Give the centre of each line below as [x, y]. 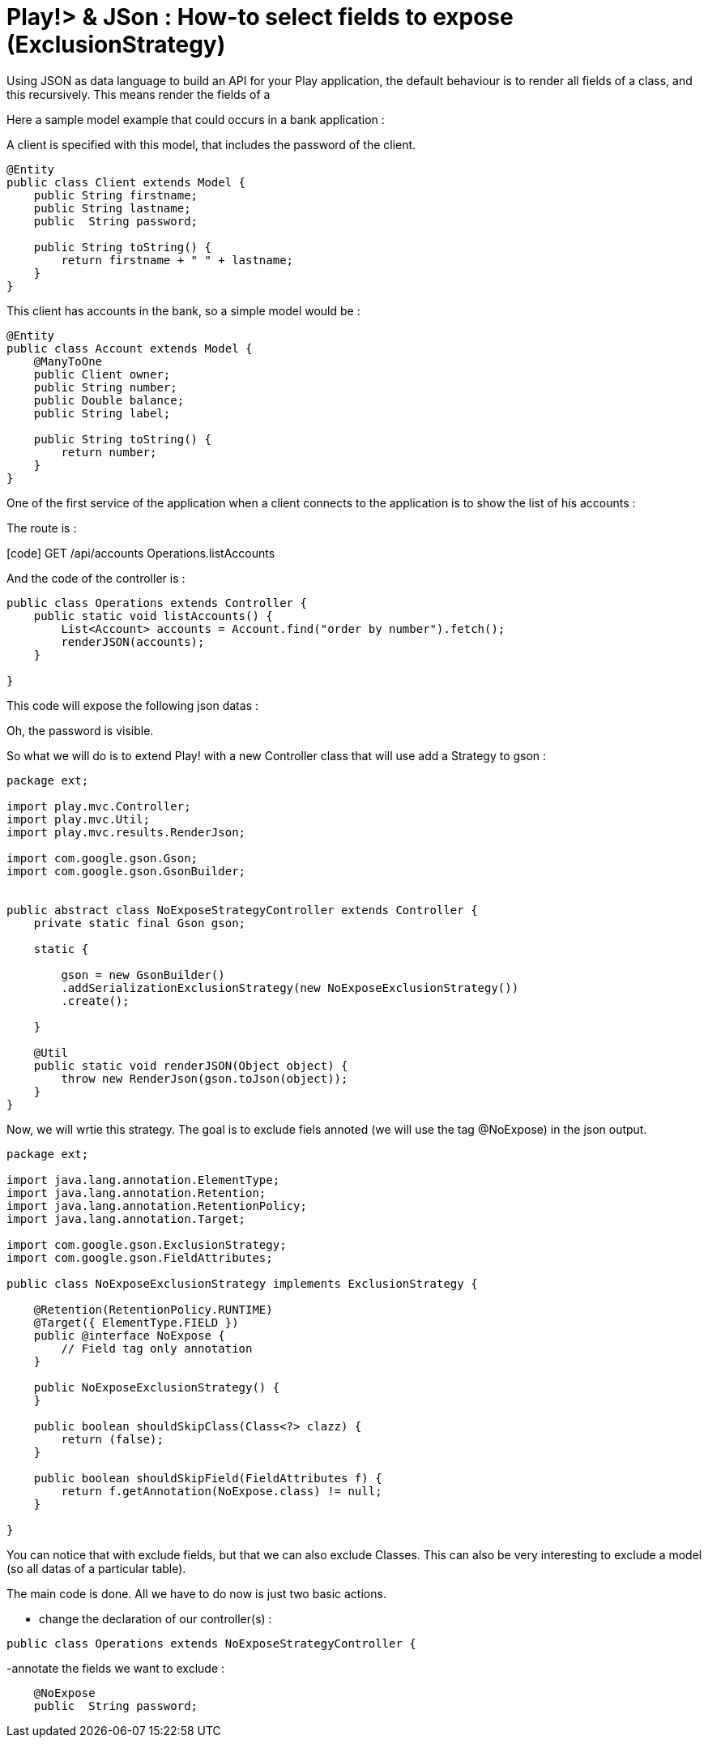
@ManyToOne [68, 361]
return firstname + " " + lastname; [177, 260]
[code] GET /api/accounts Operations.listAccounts [141, 553]
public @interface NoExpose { [129, 1335]
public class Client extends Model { [126, 182]
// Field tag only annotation [157, 1348]
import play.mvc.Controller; [99, 806]
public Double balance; [109, 400]
